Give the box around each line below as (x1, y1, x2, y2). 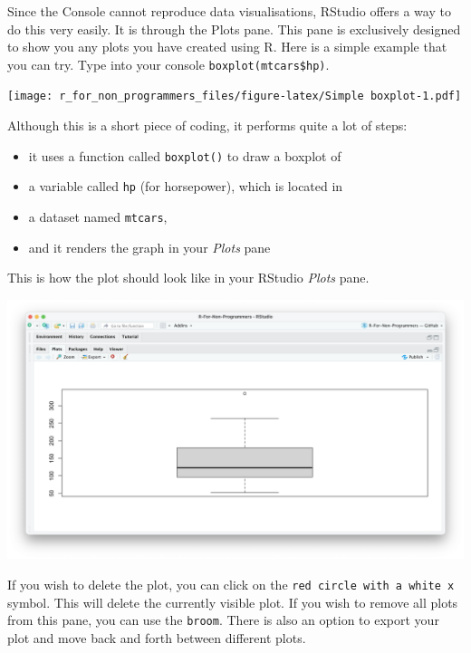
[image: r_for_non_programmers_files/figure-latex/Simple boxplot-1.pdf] (7, 90, 462, 103)
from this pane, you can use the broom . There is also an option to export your (7, 610, 439, 629)
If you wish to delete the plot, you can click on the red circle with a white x (7, 574, 455, 593)
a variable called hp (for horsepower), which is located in (28, 177, 343, 196)
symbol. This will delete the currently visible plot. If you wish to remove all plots (7, 592, 458, 611)
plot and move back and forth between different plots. (7, 628, 306, 647)
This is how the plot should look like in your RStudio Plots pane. (7, 268, 370, 287)
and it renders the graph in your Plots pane (28, 237, 271, 256)
